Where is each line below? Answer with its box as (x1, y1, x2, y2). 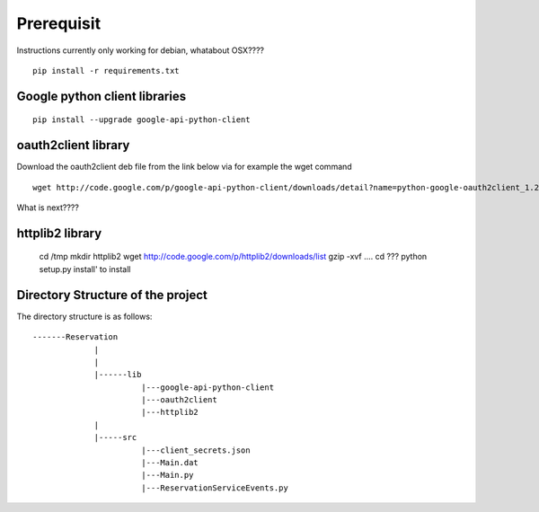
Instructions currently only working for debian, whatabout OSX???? (16, 45, 265, 56)
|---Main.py (140, 470, 194, 481)
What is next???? (16, 202, 80, 213)
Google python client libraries (16, 88, 187, 103)
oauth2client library (16, 137, 130, 153)
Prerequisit (16, 13, 102, 33)
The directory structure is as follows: (16, 311, 153, 322)
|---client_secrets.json (140, 445, 251, 455)
